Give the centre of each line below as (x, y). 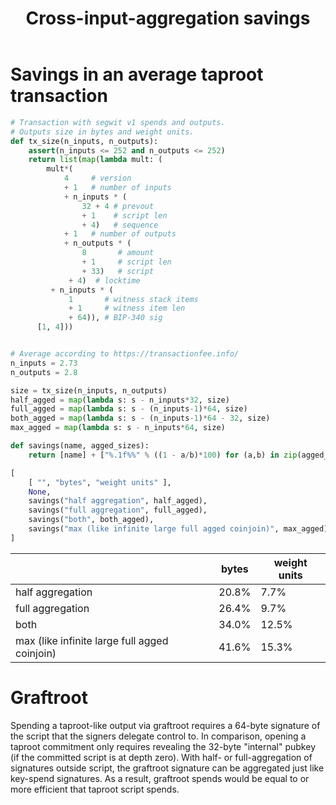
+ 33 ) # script (118, 271)
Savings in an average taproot (137, 74)
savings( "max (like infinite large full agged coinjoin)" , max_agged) (178, 529)
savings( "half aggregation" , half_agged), (118, 501)
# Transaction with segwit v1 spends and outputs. (118, 122)
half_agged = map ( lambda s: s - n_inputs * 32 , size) (120, 400)
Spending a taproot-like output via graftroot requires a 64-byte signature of (165, 725)
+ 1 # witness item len (127, 308)
